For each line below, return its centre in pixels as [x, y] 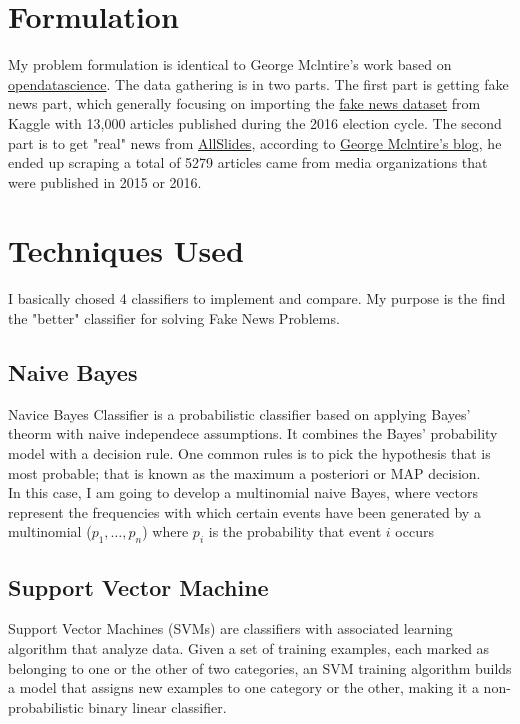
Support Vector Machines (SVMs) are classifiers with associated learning [230, 628]
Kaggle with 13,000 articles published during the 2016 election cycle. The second [255, 122]
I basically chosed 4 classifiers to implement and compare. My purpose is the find [257, 298]
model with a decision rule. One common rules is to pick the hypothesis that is [249, 452]
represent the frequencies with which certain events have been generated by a [244, 511]
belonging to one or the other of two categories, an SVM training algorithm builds [260, 667]
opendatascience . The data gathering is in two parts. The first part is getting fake [258, 83]
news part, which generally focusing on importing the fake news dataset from [244, 103]
